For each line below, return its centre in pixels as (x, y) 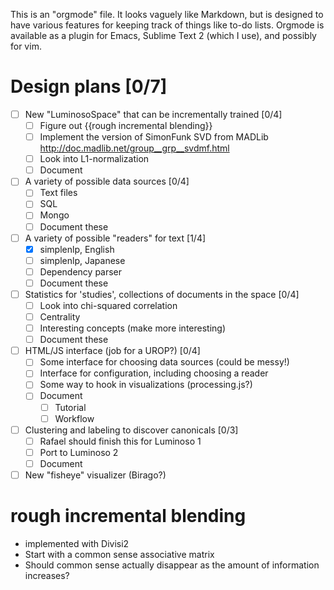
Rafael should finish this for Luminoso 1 (120, 441)
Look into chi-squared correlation (108, 305)
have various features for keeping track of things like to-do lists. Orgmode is (167, 25)
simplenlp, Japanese (82, 260)
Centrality (60, 317)
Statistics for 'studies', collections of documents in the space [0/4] (162, 294)
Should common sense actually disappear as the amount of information (172, 565)
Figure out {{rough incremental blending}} (126, 125)
